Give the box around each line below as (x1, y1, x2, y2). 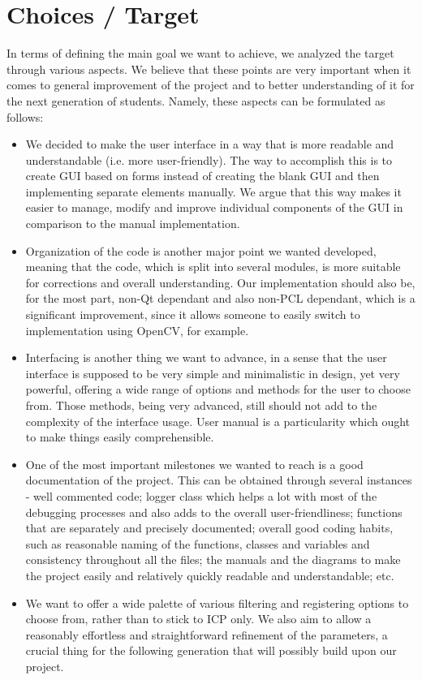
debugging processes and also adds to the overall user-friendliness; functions (25, 503, 403, 520)
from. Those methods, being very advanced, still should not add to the (25, 397, 377, 413)
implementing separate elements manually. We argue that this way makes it (25, 183, 402, 200)
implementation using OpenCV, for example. (25, 321, 249, 338)
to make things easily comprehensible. (25, 428, 214, 445)
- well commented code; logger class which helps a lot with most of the (25, 487, 377, 504)
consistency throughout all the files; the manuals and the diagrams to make (25, 551, 401, 568)
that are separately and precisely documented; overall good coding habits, (25, 519, 394, 536)
